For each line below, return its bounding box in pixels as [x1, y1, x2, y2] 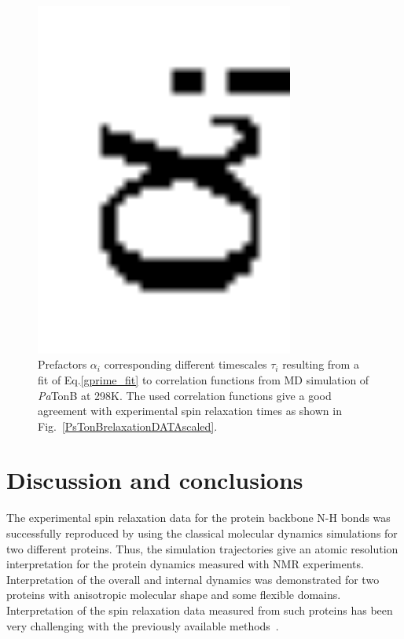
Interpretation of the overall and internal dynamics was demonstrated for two [6, 571, 380, 587]
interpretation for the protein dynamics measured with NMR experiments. [6, 556, 364, 572]
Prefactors [38, 356, 87, 373]
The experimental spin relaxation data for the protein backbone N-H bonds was [6, 509, 391, 526]
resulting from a [282, 356, 359, 373]
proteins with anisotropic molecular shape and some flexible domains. [6, 586, 341, 603]
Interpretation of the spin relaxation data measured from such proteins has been [6, 601, 393, 618]
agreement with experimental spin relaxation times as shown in [38, 402, 342, 419]
